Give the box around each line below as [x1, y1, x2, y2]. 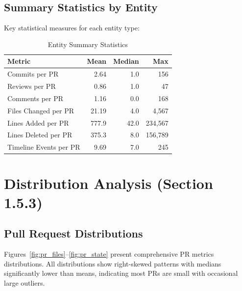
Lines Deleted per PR [7, 130, 73, 140]
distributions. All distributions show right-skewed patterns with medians [4, 258, 221, 268]
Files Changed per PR [7, 105, 74, 115]
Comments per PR [7, 93, 64, 103]
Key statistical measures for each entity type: [4, 23, 140, 33]
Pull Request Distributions [4, 226, 143, 241]
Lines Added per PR [7, 117, 69, 128]
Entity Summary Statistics [48, 39, 128, 49]
